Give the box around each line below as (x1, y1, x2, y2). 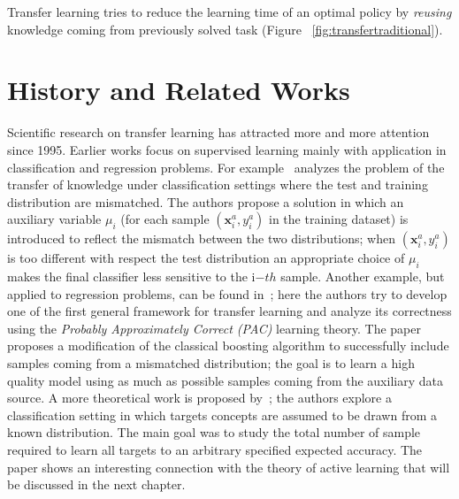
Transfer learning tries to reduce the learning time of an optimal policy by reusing (7, 3, 452, 20)
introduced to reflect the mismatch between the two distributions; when (7, 229, 395, 248)
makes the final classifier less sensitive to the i (7, 267, 256, 286)
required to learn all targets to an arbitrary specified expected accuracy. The (7, 441, 423, 459)
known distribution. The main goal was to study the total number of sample (7, 423, 421, 441)
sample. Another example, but (280, 267, 445, 286)
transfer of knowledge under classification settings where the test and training (7, 175, 428, 194)
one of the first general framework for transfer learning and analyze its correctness (7, 302, 452, 320)
